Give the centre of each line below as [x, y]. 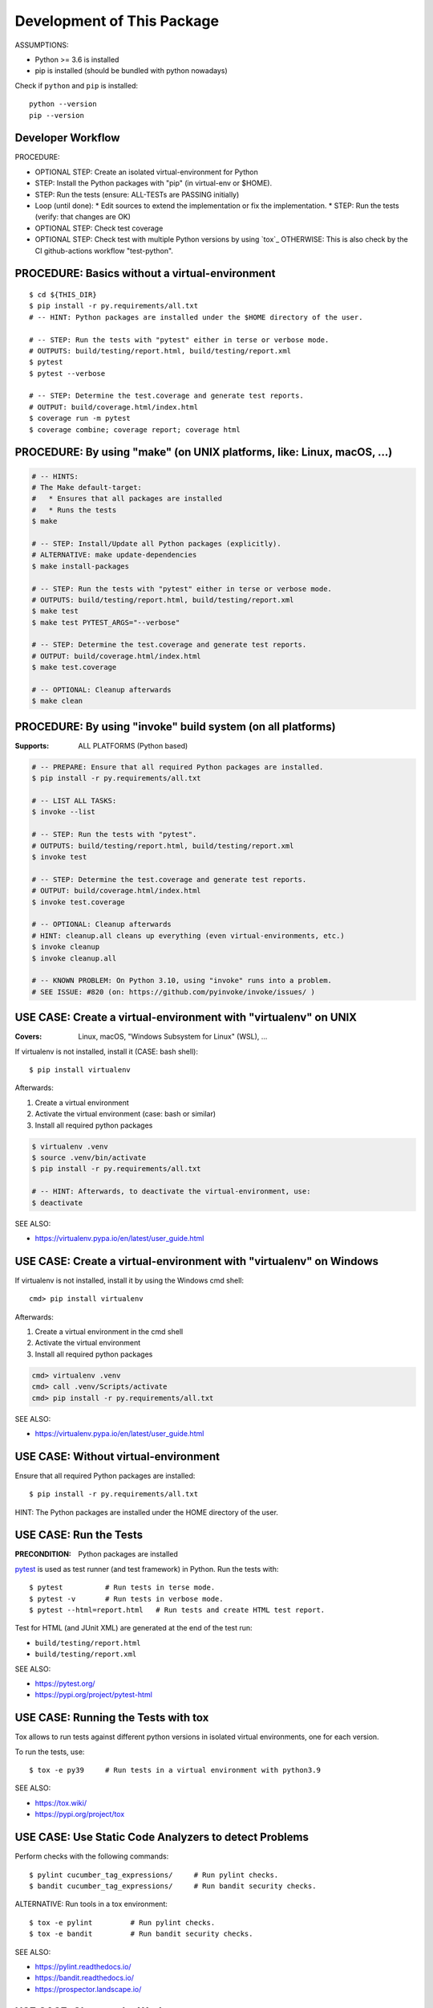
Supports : [32, 745]
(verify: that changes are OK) [83, 217]
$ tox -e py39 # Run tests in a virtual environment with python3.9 [175, 1770]
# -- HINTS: [55, 476]
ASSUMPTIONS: [42, 45]
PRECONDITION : [43, 1554]
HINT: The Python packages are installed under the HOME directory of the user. [146, 1512]
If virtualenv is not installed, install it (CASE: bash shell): [106, 1051]
